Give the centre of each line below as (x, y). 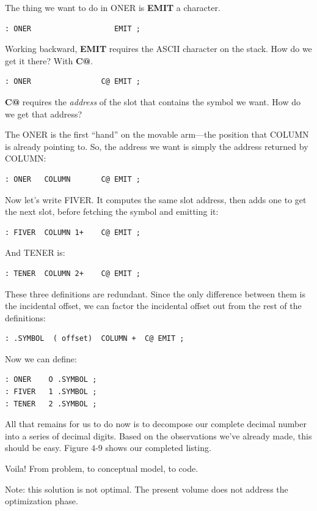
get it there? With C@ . (49, 60)
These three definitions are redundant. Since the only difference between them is (155, 293)
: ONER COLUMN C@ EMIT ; (73, 179)
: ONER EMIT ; (73, 28)
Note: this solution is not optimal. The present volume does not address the (147, 489)
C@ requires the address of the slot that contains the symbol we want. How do (153, 101)
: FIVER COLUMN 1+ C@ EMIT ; (73, 232)
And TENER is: (35, 252)
